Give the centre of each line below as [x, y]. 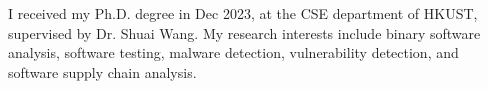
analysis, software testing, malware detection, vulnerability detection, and [233, 52]
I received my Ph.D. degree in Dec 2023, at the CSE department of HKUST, [243, 13]
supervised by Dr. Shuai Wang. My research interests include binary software [244, 32]
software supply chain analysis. [102, 71]
